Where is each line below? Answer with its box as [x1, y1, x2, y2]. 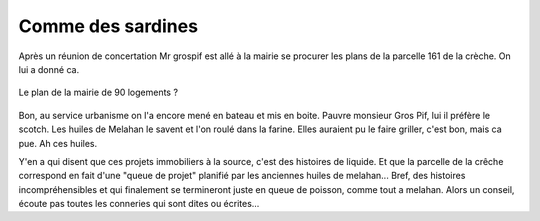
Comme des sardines [18, 15, 199, 37]
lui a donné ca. [18, 63, 80, 75]
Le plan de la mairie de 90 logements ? [18, 86, 179, 99]
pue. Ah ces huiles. [18, 137, 98, 149]
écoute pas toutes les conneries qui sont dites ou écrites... [18, 198, 260, 210]
